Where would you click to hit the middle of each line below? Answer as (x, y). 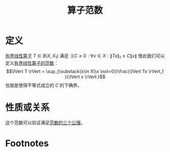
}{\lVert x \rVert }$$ (85, 77)
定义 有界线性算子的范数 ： (32, 63)
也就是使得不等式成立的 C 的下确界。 (44, 85)
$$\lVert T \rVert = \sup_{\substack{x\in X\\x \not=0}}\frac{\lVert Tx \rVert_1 (85, 71)
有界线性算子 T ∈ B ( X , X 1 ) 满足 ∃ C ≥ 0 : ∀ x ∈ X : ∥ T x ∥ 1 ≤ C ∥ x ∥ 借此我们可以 (85, 56)
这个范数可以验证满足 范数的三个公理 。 (45, 123)
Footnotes (27, 143)
